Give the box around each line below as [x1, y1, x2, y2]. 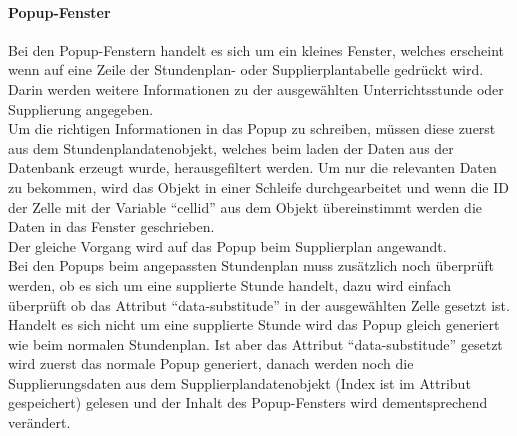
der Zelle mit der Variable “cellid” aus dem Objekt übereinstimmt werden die [8, 196, 482, 217]
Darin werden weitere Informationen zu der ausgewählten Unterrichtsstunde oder [8, 78, 504, 99]
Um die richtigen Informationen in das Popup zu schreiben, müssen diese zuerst [8, 118, 496, 139]
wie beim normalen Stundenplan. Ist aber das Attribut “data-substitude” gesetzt [8, 333, 503, 354]
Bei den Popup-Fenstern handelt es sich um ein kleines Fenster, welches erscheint [8, 39, 505, 60]
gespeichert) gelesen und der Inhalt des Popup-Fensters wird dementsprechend [8, 392, 488, 413]
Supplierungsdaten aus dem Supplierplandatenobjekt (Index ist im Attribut [8, 372, 471, 393]
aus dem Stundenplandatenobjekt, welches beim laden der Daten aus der [8, 137, 454, 158]
